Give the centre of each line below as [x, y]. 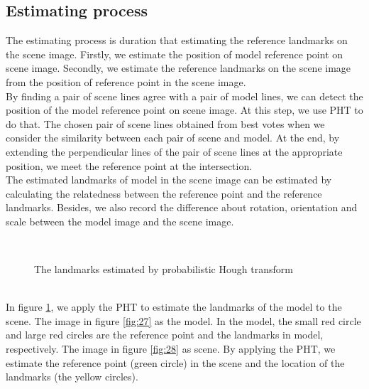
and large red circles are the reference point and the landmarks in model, [165, 335]
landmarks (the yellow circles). [72, 377]
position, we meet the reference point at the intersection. [129, 165]
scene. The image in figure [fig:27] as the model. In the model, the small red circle [183, 320]
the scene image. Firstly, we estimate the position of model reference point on [175, 54]
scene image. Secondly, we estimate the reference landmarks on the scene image [178, 68]
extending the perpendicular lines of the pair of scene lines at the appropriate [174, 151]
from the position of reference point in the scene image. [126, 81]
